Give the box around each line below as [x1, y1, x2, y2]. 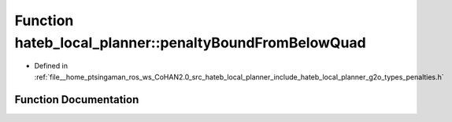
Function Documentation [14, 93, 139, 106]
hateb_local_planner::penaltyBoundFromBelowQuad [14, 34, 366, 51]
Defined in [34, 61, 69, 71]
